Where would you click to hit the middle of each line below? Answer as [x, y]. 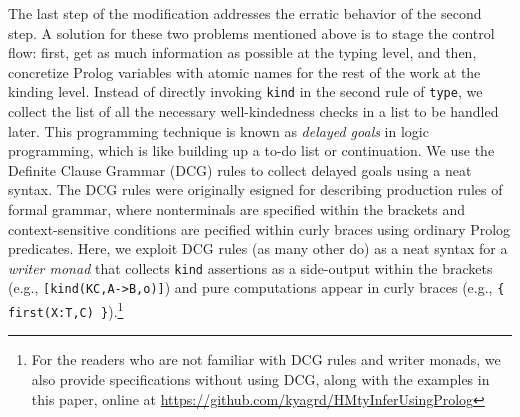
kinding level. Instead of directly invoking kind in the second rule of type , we [245, 91]
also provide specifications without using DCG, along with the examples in [260, 379]
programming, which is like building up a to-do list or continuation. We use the [251, 150]
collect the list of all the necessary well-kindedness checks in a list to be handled [253, 111]
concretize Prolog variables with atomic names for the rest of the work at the [244, 71]
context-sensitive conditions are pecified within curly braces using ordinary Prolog [259, 228]
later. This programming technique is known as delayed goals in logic [218, 130]
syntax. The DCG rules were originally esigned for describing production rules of [255, 189]
